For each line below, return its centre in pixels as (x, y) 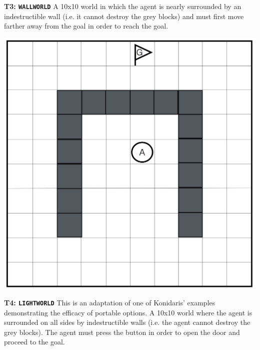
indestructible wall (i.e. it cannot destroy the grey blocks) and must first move (124, 16)
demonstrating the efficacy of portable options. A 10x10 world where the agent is (128, 312)
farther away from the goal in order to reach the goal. (86, 26)
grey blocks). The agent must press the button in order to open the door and (122, 332)
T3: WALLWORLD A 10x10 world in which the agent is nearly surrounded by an (123, 6)
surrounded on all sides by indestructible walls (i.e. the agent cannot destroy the (127, 322)
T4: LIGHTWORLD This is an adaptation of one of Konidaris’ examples (110, 302)
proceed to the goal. (34, 342)
